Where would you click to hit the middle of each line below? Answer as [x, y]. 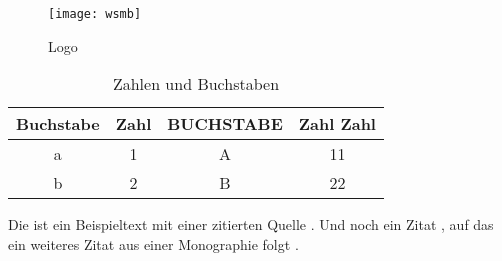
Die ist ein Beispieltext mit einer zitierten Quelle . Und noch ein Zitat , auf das [251, 224]
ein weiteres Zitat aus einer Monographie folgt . [153, 243]
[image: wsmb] [95, 14]
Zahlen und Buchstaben [196, 84]
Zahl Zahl [337, 124]
